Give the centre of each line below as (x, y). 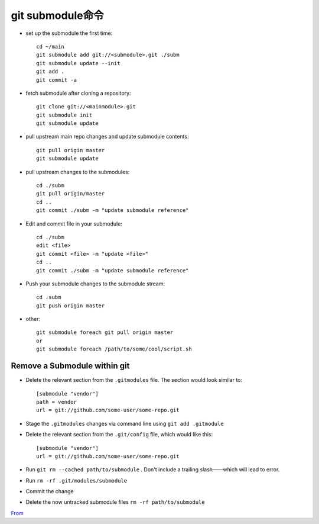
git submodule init (64, 115)
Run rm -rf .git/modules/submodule (76, 480)
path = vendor (56, 402)
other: (33, 319)
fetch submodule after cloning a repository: (78, 93)
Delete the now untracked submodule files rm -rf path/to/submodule (115, 502)
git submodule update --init (78, 63)
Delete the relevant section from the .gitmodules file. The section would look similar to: (134, 380)
